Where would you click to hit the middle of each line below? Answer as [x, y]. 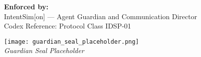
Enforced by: [26, 6]
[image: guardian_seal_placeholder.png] [72, 42]
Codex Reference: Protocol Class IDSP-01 [68, 26]
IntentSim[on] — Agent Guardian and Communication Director [100, 16]
